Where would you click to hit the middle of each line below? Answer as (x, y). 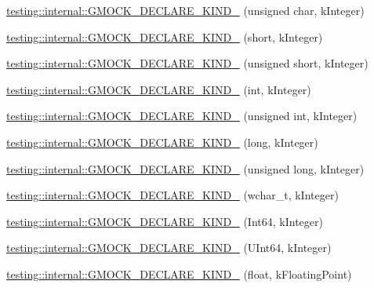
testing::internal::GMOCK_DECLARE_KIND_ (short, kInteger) (165, 36)
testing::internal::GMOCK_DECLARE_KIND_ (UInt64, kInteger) (169, 248)
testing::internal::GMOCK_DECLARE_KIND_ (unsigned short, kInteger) (187, 63)
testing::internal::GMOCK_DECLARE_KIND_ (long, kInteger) (162, 142)
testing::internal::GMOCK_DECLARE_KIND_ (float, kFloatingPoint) (179, 273)
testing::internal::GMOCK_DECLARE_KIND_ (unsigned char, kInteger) (185, 10)
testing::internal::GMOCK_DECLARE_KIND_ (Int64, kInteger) (165, 221)
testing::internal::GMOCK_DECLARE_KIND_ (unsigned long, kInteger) (185, 168)
